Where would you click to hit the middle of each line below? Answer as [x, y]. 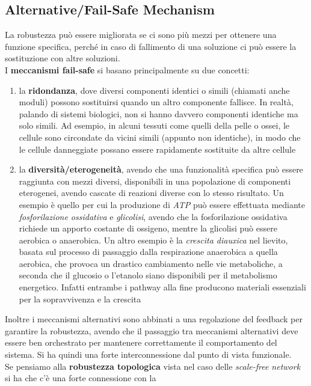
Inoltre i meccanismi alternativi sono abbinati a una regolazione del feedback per [154, 319]
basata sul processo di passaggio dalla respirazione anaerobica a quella [148, 252]
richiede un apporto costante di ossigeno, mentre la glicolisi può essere [148, 228]
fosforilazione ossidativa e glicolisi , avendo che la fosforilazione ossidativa [153, 216]
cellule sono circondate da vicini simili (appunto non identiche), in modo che [160, 137]
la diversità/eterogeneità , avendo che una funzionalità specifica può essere [161, 169]
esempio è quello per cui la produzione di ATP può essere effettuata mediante [162, 204]
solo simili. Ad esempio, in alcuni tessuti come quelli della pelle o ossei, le [154, 125]
